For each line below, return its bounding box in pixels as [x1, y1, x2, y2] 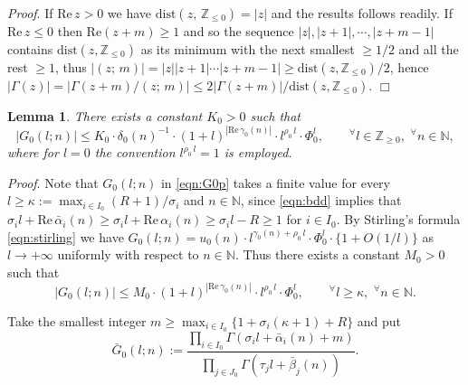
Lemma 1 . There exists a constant [7, 106, 203, 125]
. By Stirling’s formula [336, 210, 461, 229]
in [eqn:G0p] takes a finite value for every [160, 173, 390, 192]
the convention [94, 143, 176, 162]
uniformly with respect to [57, 245, 199, 264]
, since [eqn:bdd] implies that [240, 191, 402, 210]
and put [357, 311, 402, 330]
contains [7, 39, 53, 58]
